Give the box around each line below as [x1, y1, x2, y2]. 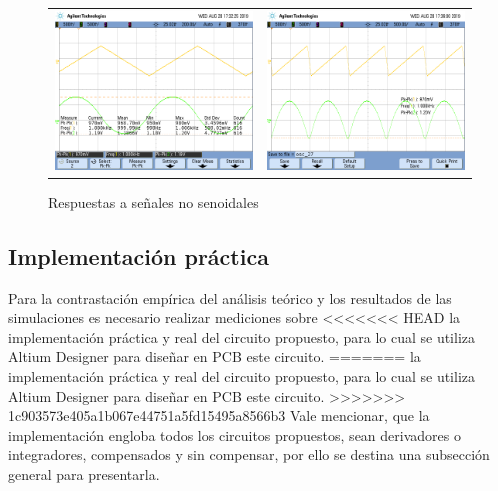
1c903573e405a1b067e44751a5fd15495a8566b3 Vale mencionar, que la [8, 405, 430, 426]
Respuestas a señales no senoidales [48, 191, 259, 212]
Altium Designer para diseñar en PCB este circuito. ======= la [8, 346, 421, 367]
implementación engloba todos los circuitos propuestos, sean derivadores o [8, 424, 461, 445]
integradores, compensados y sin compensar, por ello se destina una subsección [8, 444, 490, 465]
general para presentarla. [8, 463, 160, 484]
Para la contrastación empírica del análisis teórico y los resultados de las [8, 287, 452, 308]
